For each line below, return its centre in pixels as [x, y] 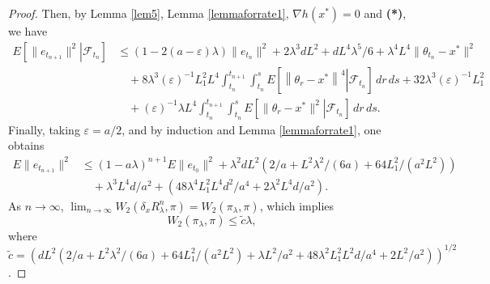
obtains [26, 145]
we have [28, 31]
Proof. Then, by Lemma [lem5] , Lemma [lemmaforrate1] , [149, 13]
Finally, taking [44, 129]
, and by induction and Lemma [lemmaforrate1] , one [251, 129]
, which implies [297, 205]
